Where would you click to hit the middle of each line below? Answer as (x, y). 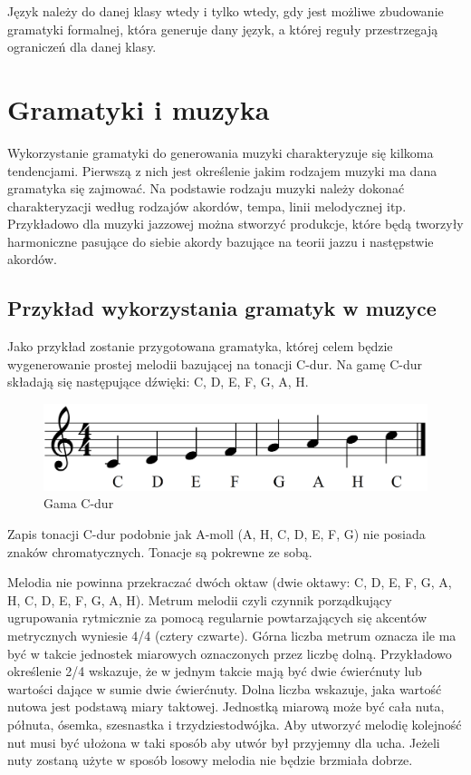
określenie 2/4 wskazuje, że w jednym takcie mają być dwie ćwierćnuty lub (215, 671)
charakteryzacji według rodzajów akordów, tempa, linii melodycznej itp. (207, 206)
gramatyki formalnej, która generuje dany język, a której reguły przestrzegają (223, 29)
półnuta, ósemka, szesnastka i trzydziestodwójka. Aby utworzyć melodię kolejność (235, 724)
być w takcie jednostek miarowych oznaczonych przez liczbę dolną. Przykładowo (230, 653)
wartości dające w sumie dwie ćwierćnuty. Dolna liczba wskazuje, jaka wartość (225, 688)
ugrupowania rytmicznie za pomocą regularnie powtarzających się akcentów (217, 618)
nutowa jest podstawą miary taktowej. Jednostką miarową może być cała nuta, (226, 706)
